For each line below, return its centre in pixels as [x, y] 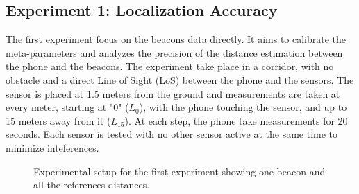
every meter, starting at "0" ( [67, 107]
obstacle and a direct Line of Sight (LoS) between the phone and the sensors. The [180, 79]
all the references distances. [92, 185]
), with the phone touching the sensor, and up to [243, 107]
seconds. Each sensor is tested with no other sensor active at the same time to [172, 134]
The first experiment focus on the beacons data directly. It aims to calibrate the [176, 39]
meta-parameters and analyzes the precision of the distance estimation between [174, 52]
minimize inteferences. [52, 147]
